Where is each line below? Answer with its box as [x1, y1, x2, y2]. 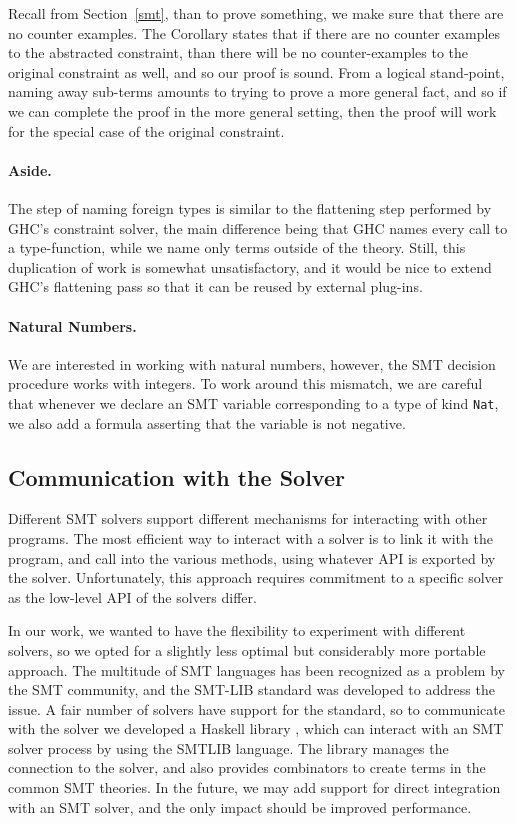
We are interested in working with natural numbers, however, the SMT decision [8, 353, 496, 374]
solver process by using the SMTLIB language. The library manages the [8, 737, 449, 758]
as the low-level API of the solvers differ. [8, 586, 257, 607]
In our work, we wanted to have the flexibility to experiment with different [8, 620, 466, 641]
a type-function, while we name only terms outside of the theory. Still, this [8, 237, 466, 258]
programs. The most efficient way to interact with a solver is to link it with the [8, 527, 493, 548]
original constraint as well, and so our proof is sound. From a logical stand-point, [8, 61, 505, 82]
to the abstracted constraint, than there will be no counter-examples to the [8, 42, 469, 63]
